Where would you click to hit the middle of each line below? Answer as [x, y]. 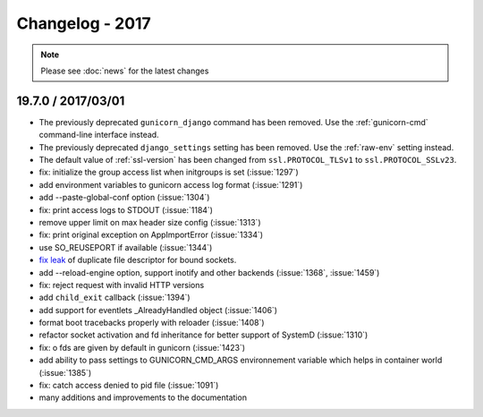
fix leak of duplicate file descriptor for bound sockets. [138, 260]
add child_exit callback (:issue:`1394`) [115, 298]
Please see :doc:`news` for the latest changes [125, 71]
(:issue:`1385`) [65, 372]
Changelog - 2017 [84, 23]
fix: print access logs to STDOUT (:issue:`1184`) [126, 209]
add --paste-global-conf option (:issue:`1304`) [124, 198]
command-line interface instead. [99, 135]
